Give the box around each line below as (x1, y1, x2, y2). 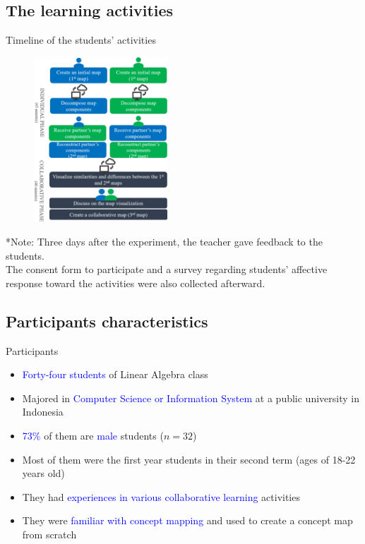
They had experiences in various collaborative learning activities (22, 489, 300, 504)
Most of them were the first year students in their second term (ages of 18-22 (22, 452, 356, 466)
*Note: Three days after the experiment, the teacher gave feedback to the (6, 234, 323, 249)
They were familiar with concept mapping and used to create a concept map (22, 513, 353, 528)
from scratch (22, 527, 77, 541)
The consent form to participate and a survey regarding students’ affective (6, 262, 328, 277)
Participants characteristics (6, 310, 208, 332)
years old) (22, 466, 65, 480)
